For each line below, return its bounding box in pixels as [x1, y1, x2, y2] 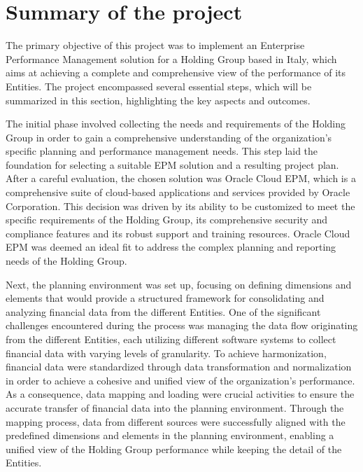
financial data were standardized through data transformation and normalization [6, 359, 352, 374]
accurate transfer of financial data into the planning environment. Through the [6, 400, 344, 415]
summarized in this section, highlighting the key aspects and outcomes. [6, 92, 311, 107]
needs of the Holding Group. [6, 254, 127, 268]
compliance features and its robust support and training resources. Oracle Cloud [6, 225, 350, 240]
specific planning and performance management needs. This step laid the [6, 144, 318, 158]
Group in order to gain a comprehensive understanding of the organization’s [6, 130, 332, 144]
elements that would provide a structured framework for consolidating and [6, 291, 325, 305]
